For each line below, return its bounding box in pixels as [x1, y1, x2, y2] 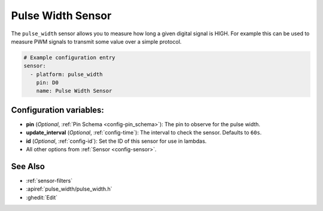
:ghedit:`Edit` [26, 194, 58, 201]
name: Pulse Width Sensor [36, 87, 112, 94]
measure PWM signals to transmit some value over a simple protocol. [11, 38, 182, 45]
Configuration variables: [11, 105, 105, 115]
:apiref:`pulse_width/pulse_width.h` [26, 185, 112, 192]
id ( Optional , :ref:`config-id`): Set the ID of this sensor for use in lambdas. [26, 137, 207, 145]
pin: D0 [36, 79, 59, 86]
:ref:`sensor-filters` [26, 177, 73, 185]
